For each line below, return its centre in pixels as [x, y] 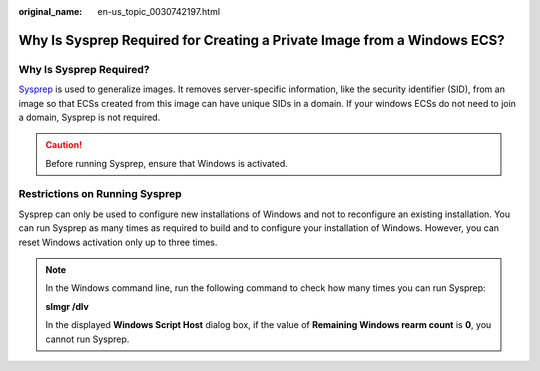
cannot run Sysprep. [87, 339]
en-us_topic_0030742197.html [158, 11]
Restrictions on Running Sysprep [100, 194]
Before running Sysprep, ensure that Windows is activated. [167, 163]
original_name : [50, 11]
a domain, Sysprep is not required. [89, 117]
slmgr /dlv [67, 306]
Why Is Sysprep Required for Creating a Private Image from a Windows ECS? [261, 40]
